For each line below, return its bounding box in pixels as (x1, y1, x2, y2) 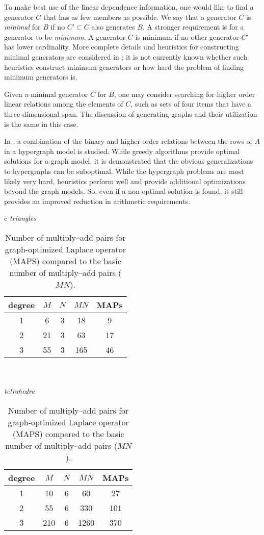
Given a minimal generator (4, 88, 88, 99)
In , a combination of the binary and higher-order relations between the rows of (4, 136, 252, 146)
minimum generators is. (4, 71, 77, 82)
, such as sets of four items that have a (130, 98, 252, 109)
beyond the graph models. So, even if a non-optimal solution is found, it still (4, 186, 243, 196)
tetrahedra (4, 386, 35, 396)
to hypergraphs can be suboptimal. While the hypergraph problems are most (4, 165, 244, 176)
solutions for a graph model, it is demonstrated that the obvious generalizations (4, 156, 253, 166)
